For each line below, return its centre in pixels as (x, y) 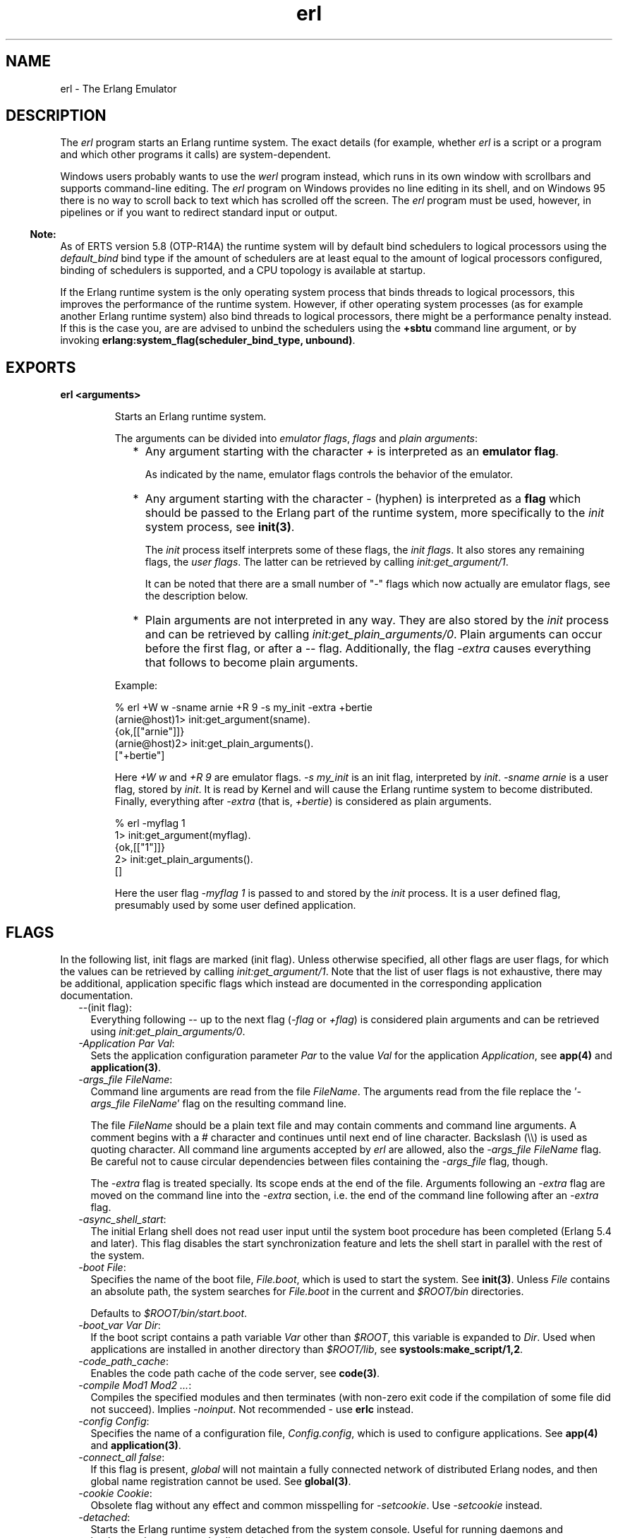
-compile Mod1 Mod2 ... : (135, 1385)
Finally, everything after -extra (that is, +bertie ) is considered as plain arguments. (303, 801)
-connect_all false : (122, 1457)
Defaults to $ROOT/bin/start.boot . (169, 1313)
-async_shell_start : (122, 1220)
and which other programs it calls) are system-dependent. (195, 155)
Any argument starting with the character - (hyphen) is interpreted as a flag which (363, 499)
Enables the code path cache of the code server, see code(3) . (235, 1373)
